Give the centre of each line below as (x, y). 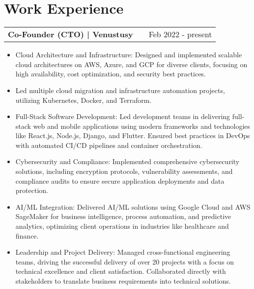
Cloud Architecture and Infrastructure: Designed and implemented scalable (129, 55)
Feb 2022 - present (180, 34)
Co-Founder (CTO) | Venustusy (71, 34)
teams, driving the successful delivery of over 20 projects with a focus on (125, 261)
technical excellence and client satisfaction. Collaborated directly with (121, 271)
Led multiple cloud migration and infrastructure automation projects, (120, 90)
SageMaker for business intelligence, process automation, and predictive (123, 216)
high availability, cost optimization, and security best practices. (111, 74)
